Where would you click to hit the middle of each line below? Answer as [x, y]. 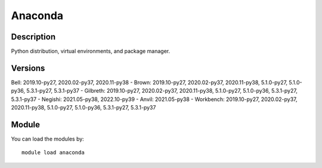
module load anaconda [53, 153]
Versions [28, 68]
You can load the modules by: [48, 139]
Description [33, 37]
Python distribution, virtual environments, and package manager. [91, 51]
